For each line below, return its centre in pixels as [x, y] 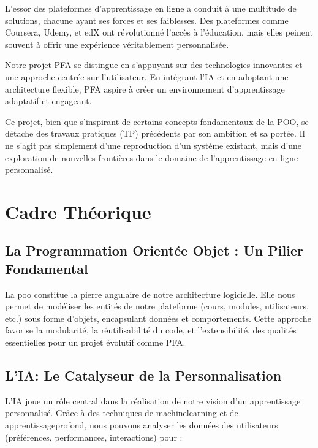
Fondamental [47, 268]
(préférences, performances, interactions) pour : [94, 437]
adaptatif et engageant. [48, 101]
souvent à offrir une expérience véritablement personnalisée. [117, 44]
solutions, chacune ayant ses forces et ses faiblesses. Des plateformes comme [147, 20]
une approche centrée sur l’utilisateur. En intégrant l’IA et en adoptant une [147, 76]
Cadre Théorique [78, 211]
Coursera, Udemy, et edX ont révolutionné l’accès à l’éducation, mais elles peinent [159, 32]
